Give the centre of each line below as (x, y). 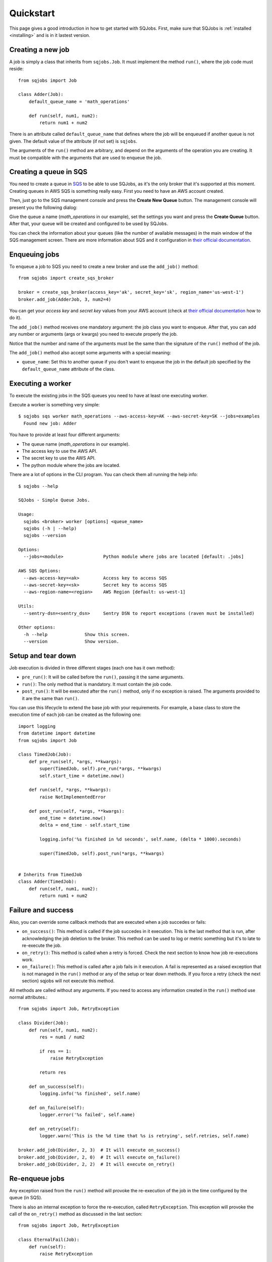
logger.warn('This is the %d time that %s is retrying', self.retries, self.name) (144, 1136)
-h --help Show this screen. (77, 634)
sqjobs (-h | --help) (50, 528)
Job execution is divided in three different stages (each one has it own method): (92, 668)
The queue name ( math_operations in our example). (76, 444)
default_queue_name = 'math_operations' (79, 101)
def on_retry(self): (54, 1129)
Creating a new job (40, 50)
